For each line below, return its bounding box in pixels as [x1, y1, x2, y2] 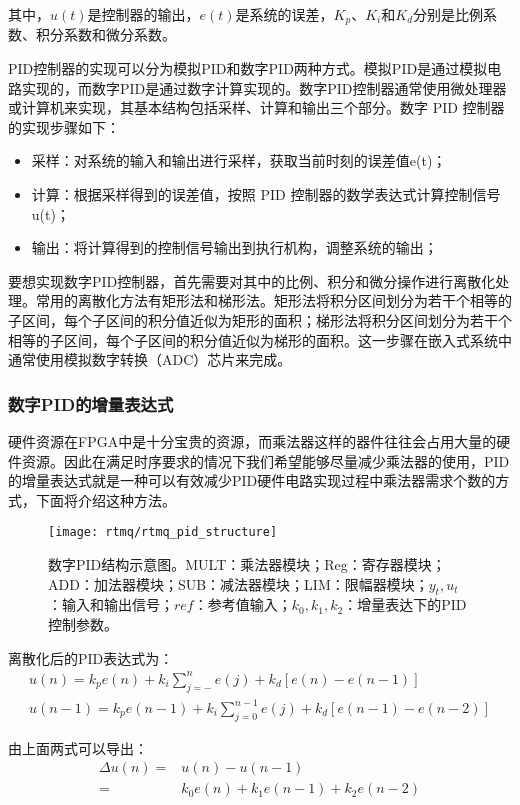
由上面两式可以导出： [8, 737, 148, 758]
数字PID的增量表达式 [8, 391, 174, 416]
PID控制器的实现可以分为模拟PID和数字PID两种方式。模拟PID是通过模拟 [8, 58, 488, 79]
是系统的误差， [235, 4, 334, 24]
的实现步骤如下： [8, 116, 120, 137]
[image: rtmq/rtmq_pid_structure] [48, 525, 278, 540]
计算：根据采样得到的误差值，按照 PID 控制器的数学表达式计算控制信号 [31, 184, 501, 205]
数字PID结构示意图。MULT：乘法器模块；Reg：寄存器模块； [48, 554, 446, 575]
